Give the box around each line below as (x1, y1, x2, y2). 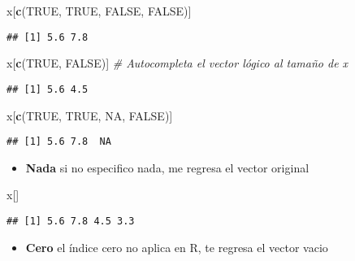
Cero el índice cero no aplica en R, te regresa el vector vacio (25, 238, 328, 255)
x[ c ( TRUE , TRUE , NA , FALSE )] (6, 107, 173, 124)
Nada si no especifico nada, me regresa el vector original (25, 159, 310, 176)
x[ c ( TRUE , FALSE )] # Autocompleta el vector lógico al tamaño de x (6, 54, 349, 72)
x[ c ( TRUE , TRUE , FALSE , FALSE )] (6, 2, 192, 19)
